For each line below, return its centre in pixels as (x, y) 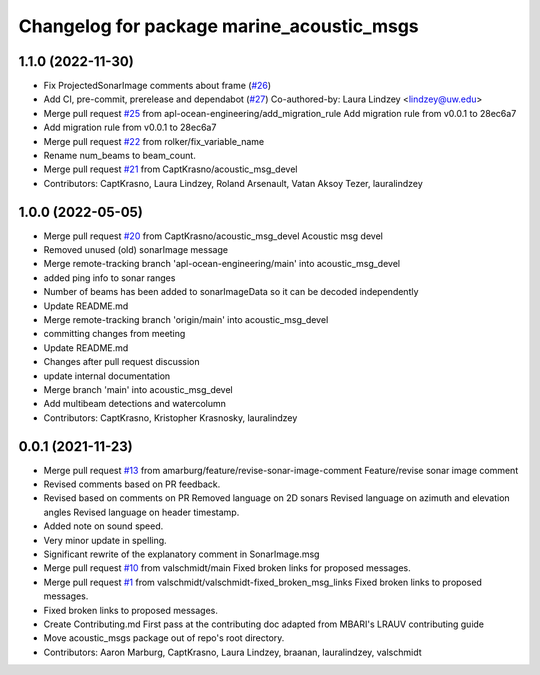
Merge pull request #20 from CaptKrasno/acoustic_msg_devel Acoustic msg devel (213, 236)
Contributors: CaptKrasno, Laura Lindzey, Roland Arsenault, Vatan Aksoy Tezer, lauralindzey (233, 183)
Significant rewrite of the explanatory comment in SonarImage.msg (181, 554)
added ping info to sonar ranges (109, 277)
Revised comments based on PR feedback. (132, 484)
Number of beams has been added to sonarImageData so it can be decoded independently (231, 292)
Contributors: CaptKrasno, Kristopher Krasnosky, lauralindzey (170, 417)
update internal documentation (107, 376)
